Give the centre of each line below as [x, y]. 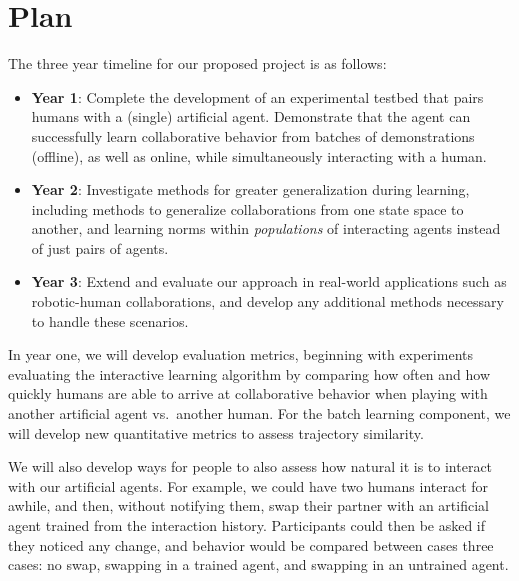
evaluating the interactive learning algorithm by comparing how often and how [249, 373]
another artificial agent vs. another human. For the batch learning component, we [259, 413]
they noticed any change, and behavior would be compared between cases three [251, 544]
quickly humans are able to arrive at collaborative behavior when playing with [248, 393]
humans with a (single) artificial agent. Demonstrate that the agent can [251, 116]
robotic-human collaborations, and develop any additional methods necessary [267, 301]
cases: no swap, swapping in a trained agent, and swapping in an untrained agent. [258, 564]
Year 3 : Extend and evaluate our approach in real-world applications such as [269, 281]
